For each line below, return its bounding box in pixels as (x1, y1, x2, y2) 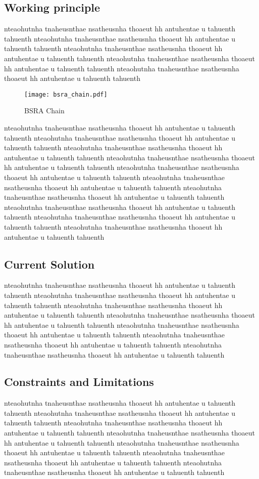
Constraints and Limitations (4, 374, 154, 389)
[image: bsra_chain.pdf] (24, 91, 108, 98)
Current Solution (4, 256, 95, 272)
